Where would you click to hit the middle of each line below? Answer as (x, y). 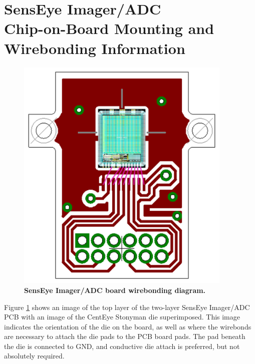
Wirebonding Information (95, 48)
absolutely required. (34, 356)
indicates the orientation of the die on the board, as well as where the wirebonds (128, 326)
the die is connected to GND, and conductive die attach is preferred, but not (122, 346)
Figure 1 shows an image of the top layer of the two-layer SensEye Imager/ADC (127, 307)
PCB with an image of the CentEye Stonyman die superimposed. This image (122, 317)
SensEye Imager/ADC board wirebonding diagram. (115, 290)
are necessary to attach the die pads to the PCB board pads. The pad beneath (125, 336)
